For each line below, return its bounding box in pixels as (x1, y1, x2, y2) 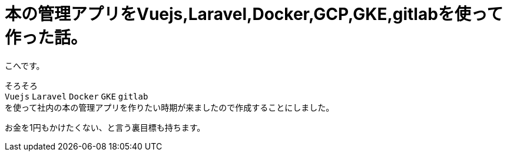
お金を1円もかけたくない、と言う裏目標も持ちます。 (5, 122, 206, 132)
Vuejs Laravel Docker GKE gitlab (5, 91, 148, 101)
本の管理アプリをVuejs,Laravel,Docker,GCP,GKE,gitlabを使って (5, 4, 503, 24)
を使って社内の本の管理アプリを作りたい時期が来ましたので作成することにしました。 (5, 102, 334, 112)
